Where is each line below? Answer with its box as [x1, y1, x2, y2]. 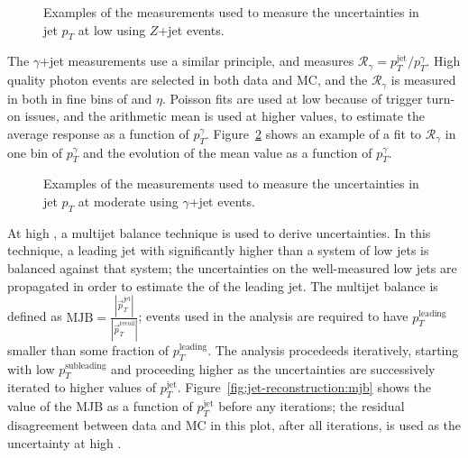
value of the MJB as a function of [7, 397, 193, 416]
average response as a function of [7, 124, 189, 142]
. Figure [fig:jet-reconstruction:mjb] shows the [177, 378, 432, 397]
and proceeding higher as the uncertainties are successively [110, 359, 436, 378]
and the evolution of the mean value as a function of [82, 142, 372, 161]
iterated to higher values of [7, 378, 157, 397]
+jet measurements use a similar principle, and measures [40, 51, 354, 70]
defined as [7, 307, 62, 325]
